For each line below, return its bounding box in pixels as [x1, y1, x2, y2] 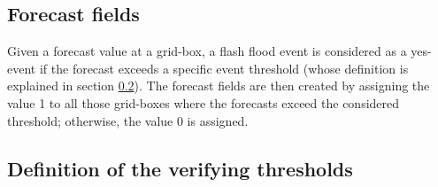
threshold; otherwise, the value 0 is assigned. [7, 111, 249, 129]
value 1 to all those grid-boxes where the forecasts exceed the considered [7, 93, 400, 112]
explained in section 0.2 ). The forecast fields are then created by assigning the [7, 76, 430, 95]
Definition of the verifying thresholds [7, 154, 353, 182]
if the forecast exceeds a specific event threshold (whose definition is [39, 58, 409, 77]
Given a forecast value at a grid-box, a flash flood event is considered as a [7, 42, 407, 60]
